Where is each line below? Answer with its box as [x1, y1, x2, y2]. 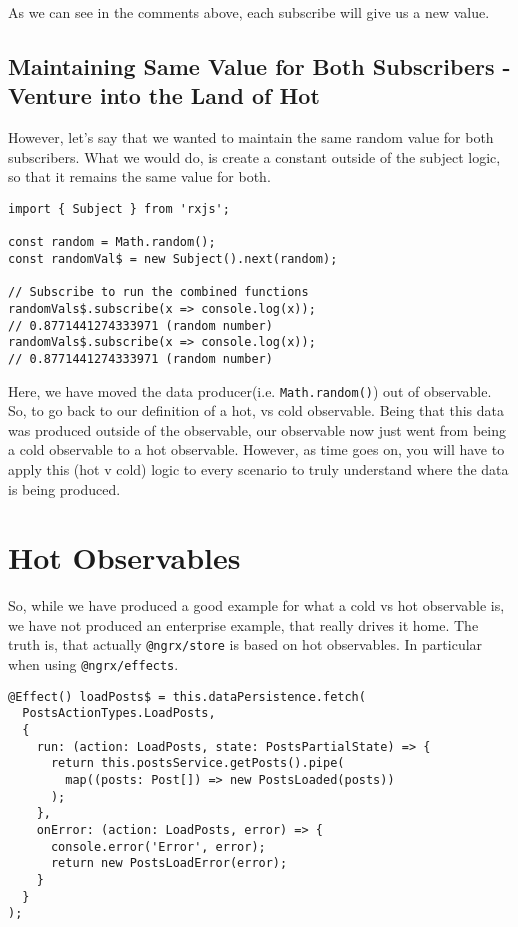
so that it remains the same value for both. [8, 166, 271, 187]
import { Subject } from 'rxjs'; [8, 201, 230, 216]
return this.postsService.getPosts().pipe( [50, 756, 345, 771]
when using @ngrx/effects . [8, 654, 179, 675]
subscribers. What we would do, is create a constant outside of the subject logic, [8, 146, 501, 167]
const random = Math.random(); [8, 235, 216, 250]
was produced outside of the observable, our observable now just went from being [8, 419, 506, 440]
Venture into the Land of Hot [8, 80, 320, 111]
